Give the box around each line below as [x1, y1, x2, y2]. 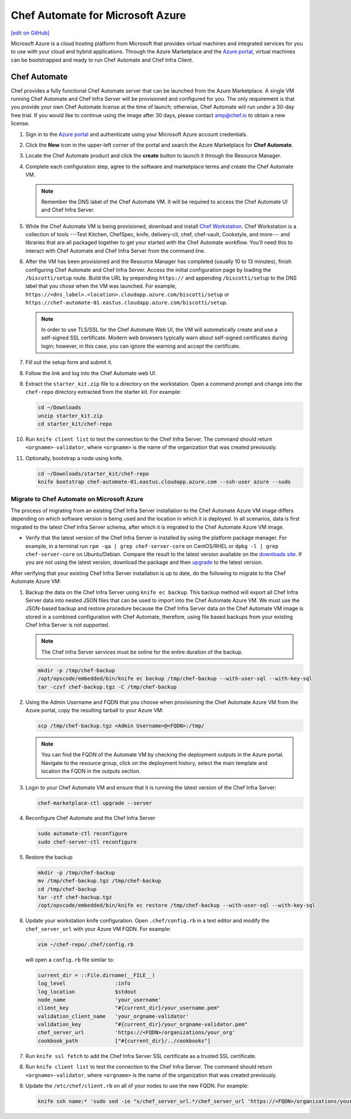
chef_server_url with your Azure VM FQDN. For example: [25, 925, 171, 932]
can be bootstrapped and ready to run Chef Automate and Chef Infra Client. [11, 56, 194, 63]
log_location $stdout [37, 988, 137, 995]
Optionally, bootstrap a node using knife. [25, 454, 123, 461]
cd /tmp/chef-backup [37, 886, 97, 892]
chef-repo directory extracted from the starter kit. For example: [25, 389, 181, 396]
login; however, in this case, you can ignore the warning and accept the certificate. [41, 342, 241, 349]
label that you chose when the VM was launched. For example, [25, 283, 177, 290]
